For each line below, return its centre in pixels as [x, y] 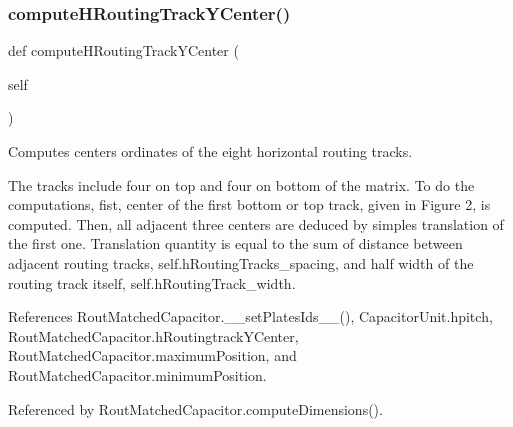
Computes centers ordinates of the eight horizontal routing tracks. [210, 151]
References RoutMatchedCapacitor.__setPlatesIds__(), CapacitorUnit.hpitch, [250, 316]
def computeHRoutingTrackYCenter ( [123, 50]
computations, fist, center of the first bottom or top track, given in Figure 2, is [249, 204]
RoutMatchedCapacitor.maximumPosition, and [152, 355]
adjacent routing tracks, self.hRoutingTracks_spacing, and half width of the [241, 262]
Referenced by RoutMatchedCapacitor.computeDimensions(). [195, 408]
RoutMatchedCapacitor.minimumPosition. [137, 374]
